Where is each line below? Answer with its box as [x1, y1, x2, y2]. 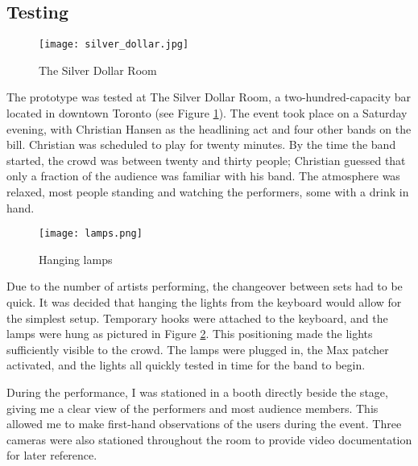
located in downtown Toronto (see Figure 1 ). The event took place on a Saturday [6, 105, 408, 122]
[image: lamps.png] [39, 228, 143, 240]
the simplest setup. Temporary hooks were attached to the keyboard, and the [6, 309, 388, 326]
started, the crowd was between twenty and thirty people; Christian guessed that [6, 151, 406, 168]
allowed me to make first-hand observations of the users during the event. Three [6, 415, 402, 432]
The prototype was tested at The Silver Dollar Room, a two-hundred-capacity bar [6, 89, 411, 105]
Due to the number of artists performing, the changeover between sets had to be [6, 278, 403, 295]
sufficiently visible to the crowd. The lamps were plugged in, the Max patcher [6, 340, 389, 357]
